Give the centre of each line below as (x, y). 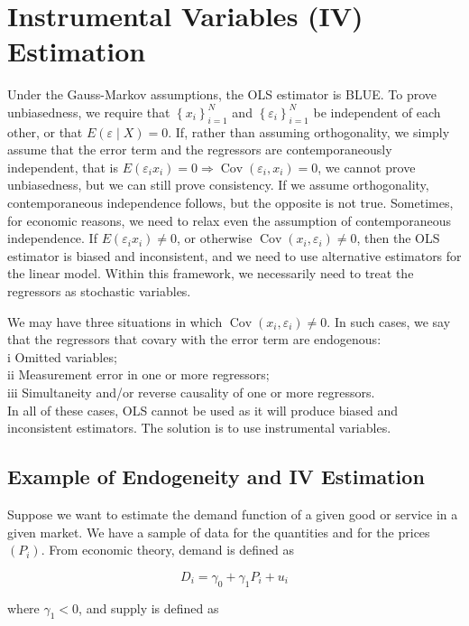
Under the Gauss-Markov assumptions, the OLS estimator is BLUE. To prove (222, 94)
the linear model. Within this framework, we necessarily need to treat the (211, 273)
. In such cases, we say (389, 321)
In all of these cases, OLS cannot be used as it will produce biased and (203, 410)
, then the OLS (398, 238)
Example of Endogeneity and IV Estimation (216, 477)
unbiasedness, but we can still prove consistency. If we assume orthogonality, (218, 185)
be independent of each (377, 112)
